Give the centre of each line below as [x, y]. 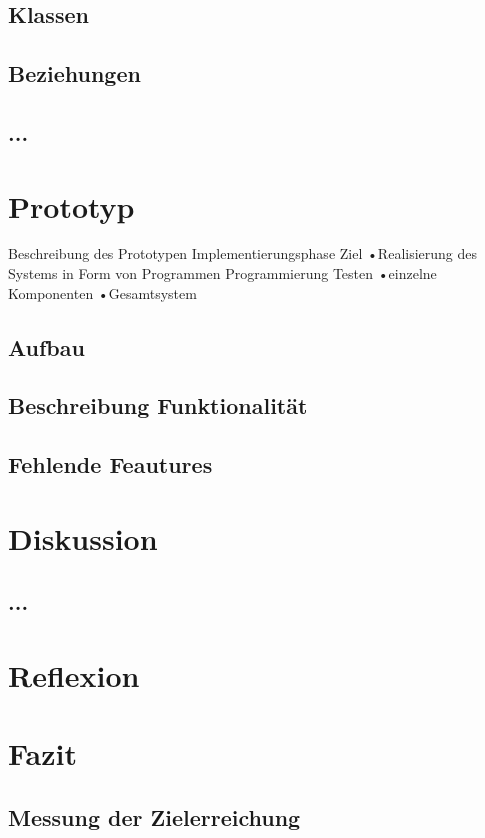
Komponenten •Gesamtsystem [102, 292]
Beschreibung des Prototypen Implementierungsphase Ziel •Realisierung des [243, 253]
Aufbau [46, 346]
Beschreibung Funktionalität [158, 405]
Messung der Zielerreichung [154, 816]
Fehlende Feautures [110, 464]
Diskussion [83, 537]
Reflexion [74, 674]
